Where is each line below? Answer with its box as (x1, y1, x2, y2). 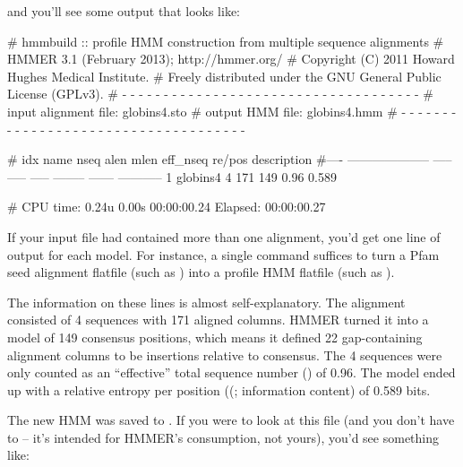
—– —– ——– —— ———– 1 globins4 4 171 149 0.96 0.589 (7, 167, 337, 186)
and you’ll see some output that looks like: (7, 2, 241, 20)
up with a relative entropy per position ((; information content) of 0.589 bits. (7, 380, 431, 399)
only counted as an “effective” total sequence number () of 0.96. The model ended (7, 363, 456, 382)
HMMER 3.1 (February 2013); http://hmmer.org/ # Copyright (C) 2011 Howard (7, 49, 455, 68)
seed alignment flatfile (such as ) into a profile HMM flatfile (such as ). (7, 263, 395, 281)
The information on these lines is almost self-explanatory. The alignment (7, 292, 406, 311)
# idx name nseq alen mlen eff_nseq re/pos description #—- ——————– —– (7, 150, 452, 169)
